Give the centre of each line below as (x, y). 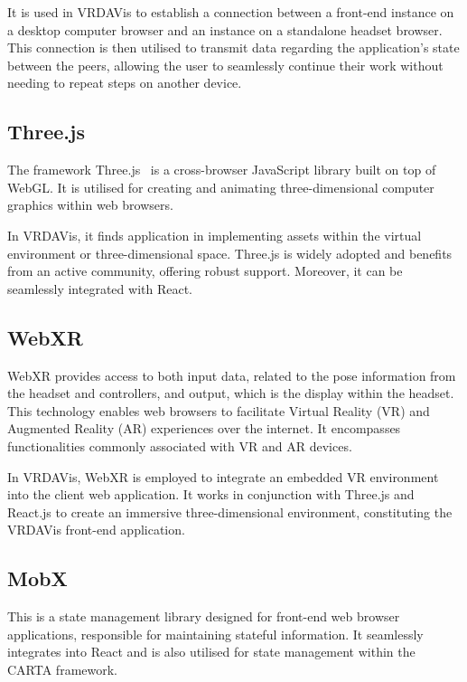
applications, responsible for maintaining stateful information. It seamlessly (215, 634)
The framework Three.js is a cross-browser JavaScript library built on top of (222, 170)
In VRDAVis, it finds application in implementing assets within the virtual (215, 235)
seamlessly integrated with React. (100, 288)
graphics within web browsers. (90, 205)
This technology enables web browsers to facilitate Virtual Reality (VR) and (219, 410)
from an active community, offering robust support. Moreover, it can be (205, 271)
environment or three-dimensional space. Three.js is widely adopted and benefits (230, 253)
